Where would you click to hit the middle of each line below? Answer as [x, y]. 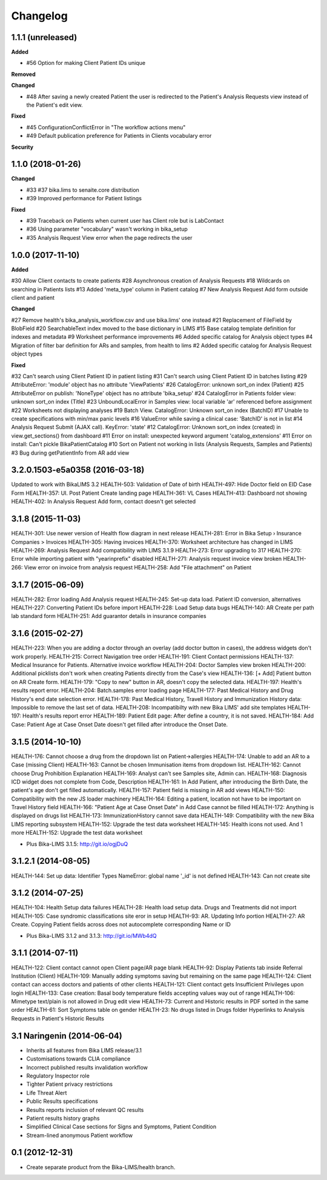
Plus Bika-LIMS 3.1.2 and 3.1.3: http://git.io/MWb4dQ [91, 935]
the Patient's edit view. [54, 105]
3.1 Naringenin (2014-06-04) [67, 1036]
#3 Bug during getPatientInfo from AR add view [70, 453]
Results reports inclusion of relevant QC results [85, 1110]
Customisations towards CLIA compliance [78, 1059]
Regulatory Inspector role [58, 1076]
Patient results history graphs [63, 1118]
